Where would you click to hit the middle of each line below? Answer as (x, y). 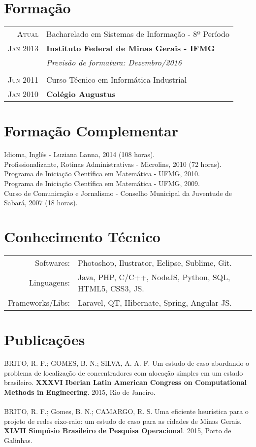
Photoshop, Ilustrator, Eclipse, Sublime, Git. (155, 262)
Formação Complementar (91, 131)
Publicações (45, 339)
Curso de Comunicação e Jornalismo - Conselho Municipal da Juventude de (118, 193)
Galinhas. (18, 440)
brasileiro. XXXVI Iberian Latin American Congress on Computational (126, 382)
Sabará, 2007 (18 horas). (41, 203)
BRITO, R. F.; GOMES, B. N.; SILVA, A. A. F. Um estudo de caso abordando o (127, 363)
